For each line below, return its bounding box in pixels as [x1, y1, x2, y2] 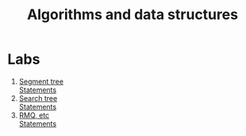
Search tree [18, 93, 58, 103]
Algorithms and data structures [26, 6, 239, 24]
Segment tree [18, 76, 64, 86]
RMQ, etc [18, 110, 50, 120]
